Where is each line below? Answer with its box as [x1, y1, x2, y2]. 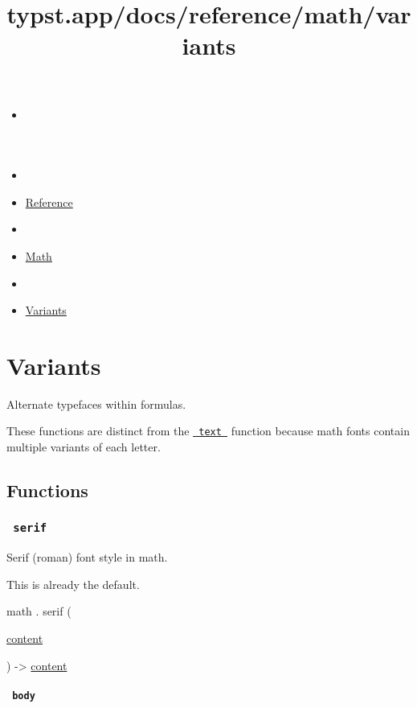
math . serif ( [6, 603, 72, 619]
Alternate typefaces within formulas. [6, 395, 186, 412]
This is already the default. [6, 575, 140, 592]
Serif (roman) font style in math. [6, 549, 168, 566]
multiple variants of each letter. [6, 438, 161, 455]
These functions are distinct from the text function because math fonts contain [6, 422, 410, 439]
